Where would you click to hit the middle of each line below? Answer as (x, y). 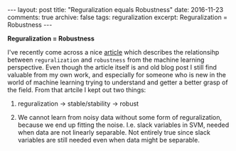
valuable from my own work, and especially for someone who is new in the (117, 75)
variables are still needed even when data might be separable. (109, 140)
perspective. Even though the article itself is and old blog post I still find (112, 67)
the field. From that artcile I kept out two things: (77, 90)
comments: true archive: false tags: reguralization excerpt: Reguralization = (118, 17)
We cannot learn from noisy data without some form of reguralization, (120, 117)
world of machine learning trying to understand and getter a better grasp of (118, 82)
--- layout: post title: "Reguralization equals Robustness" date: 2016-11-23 (116, 10)
